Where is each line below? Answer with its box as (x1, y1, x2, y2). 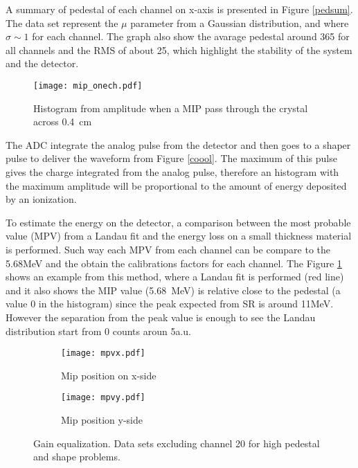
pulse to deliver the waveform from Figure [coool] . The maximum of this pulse (6, 151, 337, 165)
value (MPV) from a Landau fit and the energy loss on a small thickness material (6, 228, 352, 243)
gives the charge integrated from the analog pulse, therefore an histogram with (6, 165, 339, 179)
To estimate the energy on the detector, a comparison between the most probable (6, 215, 351, 229)
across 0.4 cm (33, 114, 92, 129)
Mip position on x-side (61, 368, 156, 382)
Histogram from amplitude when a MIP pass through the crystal (33, 100, 308, 115)
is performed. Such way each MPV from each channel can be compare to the (6, 242, 330, 256)
